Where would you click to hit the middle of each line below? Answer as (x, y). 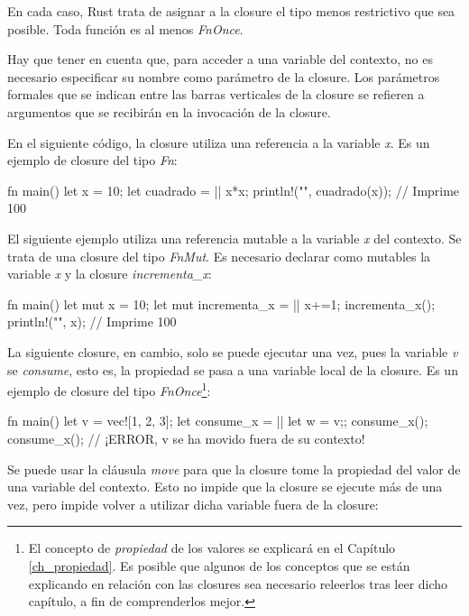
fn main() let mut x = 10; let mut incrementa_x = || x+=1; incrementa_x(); (221, 303)
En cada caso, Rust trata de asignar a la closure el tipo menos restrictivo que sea (231, 11)
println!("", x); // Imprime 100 (92, 322)
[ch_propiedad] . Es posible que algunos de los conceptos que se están (219, 565)
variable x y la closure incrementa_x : (110, 274)
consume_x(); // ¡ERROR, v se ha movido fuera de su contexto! (186, 438)
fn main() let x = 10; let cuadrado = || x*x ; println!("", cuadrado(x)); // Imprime (234, 190)
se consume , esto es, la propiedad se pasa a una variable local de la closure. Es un (233, 369)
